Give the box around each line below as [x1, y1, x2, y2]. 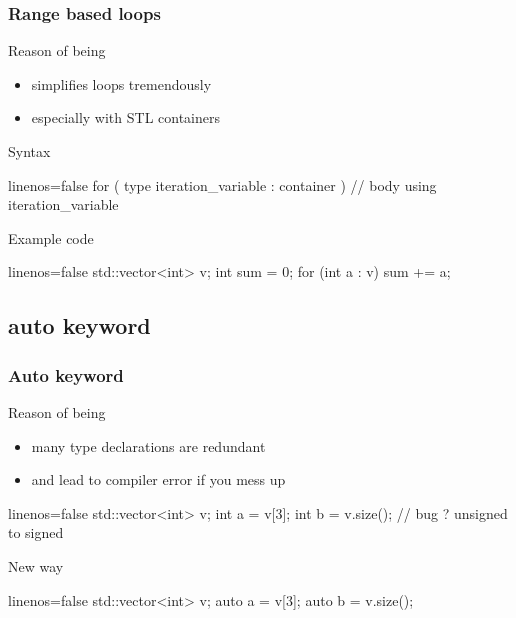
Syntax [8, 141, 51, 161]
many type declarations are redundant [31, 435, 266, 456]
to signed [8, 522, 64, 543]
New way [8, 555, 64, 576]
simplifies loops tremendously [31, 73, 212, 94]
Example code [8, 227, 94, 248]
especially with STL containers [31, 107, 221, 128]
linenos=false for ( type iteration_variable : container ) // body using [8, 174, 437, 195]
